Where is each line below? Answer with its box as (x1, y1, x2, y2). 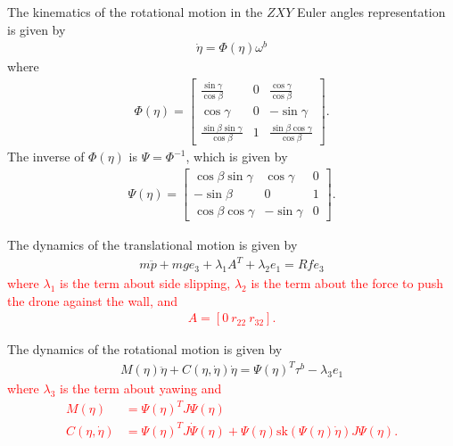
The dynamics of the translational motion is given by (7, 235, 298, 253)
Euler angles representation (296, 3, 446, 21)
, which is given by (185, 147, 288, 166)
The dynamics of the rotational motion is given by (7, 340, 283, 359)
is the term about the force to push (251, 273, 444, 292)
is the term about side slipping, (60, 273, 231, 292)
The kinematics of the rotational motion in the (7, 3, 263, 21)
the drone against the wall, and (7, 291, 178, 310)
